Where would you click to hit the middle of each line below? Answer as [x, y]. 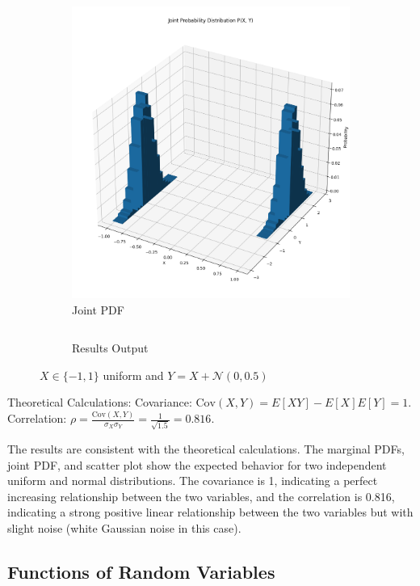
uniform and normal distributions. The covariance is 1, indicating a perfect [193, 481]
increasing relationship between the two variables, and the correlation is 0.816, [201, 496]
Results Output [110, 348]
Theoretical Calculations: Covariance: [100, 402]
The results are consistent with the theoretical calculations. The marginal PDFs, [206, 448]
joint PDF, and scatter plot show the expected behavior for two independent [197, 464]
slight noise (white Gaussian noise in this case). [124, 527]
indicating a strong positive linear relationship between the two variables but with [210, 512]
